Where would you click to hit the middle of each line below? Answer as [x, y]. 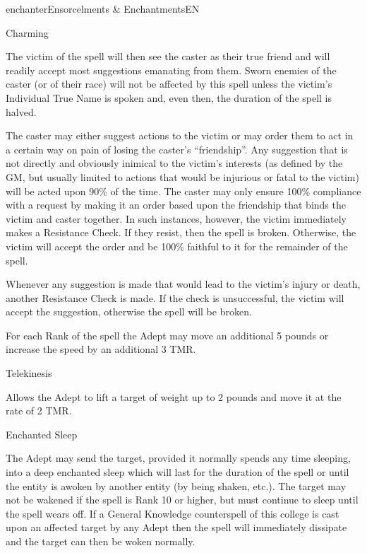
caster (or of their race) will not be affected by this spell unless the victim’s [169, 84]
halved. [21, 111]
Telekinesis [29, 373]
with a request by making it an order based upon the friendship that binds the [176, 205]
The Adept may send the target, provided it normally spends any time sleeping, [178, 458]
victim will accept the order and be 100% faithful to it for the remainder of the [177, 246]
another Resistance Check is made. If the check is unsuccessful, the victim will [175, 297]
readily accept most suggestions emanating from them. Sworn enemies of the [171, 70]
